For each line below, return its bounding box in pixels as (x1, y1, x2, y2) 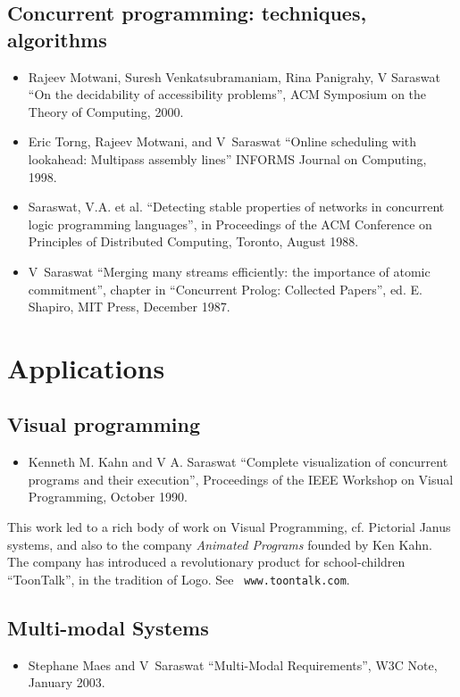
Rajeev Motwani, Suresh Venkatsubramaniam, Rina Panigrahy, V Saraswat (28, 67, 440, 86)
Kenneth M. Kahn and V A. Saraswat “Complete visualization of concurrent (28, 452, 448, 471)
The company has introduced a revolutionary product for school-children (7, 552, 406, 571)
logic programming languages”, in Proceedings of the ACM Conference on (28, 214, 432, 233)
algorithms (7, 25, 107, 53)
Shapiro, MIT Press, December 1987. (28, 297, 230, 316)
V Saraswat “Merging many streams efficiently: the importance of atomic (28, 261, 431, 280)
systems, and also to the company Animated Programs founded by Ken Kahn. (7, 535, 432, 553)
